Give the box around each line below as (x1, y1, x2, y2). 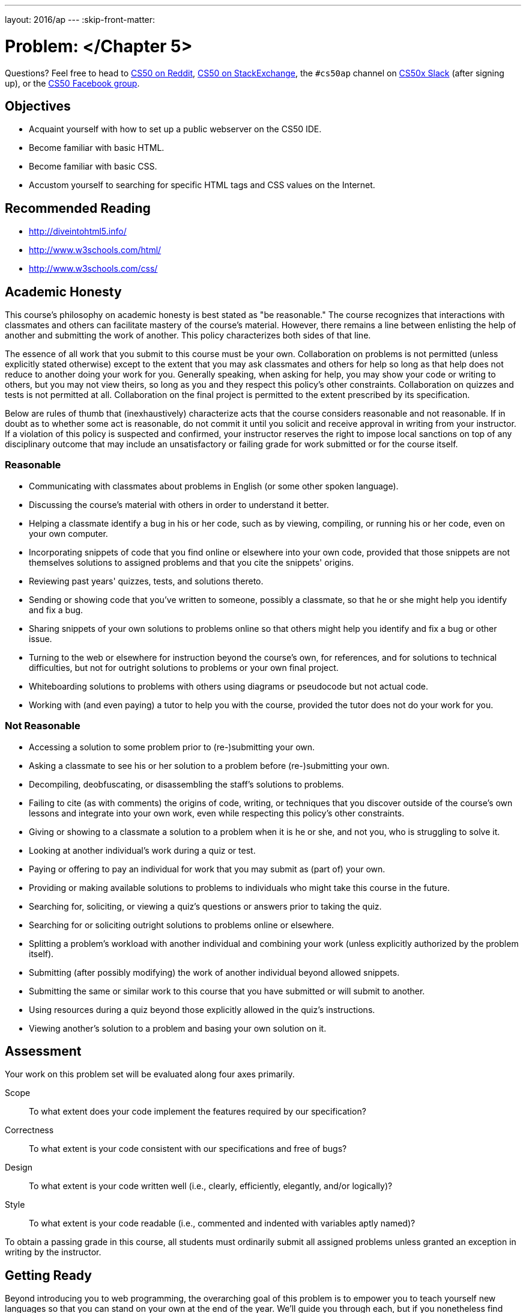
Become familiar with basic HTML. (29, 142, 165, 153)
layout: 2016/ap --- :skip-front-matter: (5, 14, 156, 25)
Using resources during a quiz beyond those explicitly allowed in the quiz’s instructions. (29, 1004, 375, 1015)
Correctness (5, 1125, 54, 1136)
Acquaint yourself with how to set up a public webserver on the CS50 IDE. (29, 124, 322, 135)
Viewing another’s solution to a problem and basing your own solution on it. (29, 1023, 327, 1033)
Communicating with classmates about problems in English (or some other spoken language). (29, 480, 399, 491)
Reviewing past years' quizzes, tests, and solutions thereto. (29, 575, 264, 586)
